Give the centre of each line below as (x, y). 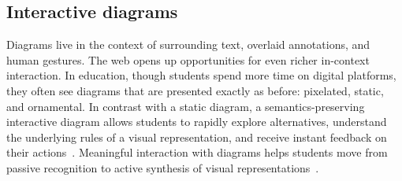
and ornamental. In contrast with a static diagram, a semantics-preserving (186, 106)
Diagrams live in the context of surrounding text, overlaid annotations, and (188, 44)
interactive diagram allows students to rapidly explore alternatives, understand (197, 122)
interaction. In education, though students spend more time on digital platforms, (201, 75)
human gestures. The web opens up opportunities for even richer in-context (188, 59)
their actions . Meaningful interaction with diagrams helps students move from (197, 152)
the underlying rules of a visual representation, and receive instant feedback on (197, 137)
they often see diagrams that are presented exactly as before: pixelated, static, (195, 90)
